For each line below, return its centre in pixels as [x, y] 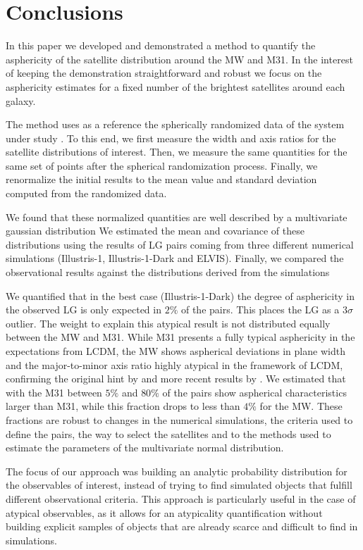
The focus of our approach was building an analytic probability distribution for [177, 471]
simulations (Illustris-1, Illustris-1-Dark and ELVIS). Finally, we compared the [175, 258]
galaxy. [21, 100]
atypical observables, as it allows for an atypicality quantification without [164, 512]
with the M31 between [54, 392]
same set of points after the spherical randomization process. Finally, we [162, 165]
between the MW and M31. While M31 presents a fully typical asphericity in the [180, 337]
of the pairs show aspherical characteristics [254, 392]
